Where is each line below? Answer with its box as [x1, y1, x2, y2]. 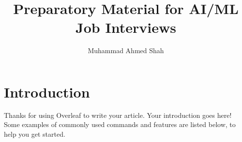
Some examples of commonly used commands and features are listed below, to [4, 119, 236, 129]
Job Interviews [76, 17, 176, 37]
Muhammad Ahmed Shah [88, 45, 164, 56]
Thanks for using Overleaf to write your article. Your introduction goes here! [4, 110, 232, 120]
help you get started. [4, 129, 65, 139]
